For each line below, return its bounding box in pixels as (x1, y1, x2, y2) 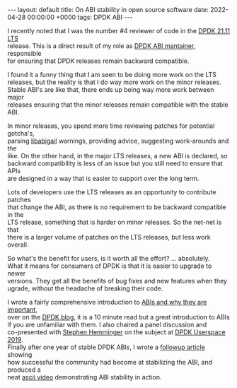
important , (7, 305, 37, 314)
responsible (7, 49, 42, 57)
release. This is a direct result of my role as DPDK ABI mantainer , (7, 42, 196, 50)
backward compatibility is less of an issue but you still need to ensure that (7, 159, 223, 167)
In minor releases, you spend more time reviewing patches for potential (7, 122, 215, 130)
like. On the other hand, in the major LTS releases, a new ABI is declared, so (7, 152, 228, 160)
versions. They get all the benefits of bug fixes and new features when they (7, 277, 228, 285)
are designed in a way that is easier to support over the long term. (7, 175, 200, 182)
